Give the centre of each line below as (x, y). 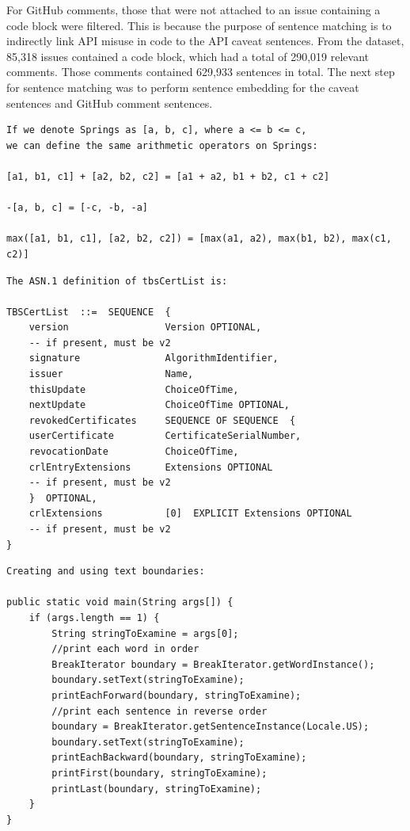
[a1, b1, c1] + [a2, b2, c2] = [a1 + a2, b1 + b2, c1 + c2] (168, 176)
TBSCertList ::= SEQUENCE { (89, 312)
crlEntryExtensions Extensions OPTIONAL (151, 467)
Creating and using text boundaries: (106, 572)
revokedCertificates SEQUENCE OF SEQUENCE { (162, 420)
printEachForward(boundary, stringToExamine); (177, 695)
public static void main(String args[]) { (120, 602)
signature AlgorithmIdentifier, (154, 358)
